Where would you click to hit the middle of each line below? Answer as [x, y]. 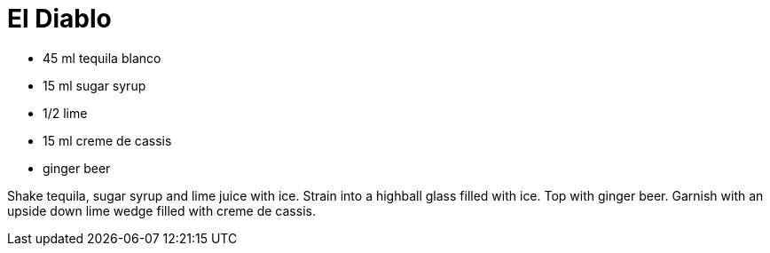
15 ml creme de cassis [107, 140]
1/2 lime [65, 113]
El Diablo [59, 19]
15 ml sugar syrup [94, 85]
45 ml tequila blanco [102, 58]
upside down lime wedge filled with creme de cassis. [161, 210]
